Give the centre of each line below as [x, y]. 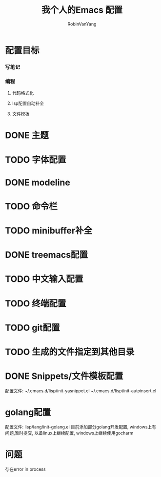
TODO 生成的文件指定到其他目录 [70, 352]
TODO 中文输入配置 [44, 279]
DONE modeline [38, 182]
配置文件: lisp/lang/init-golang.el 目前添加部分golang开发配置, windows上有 [81, 427]
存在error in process [25, 469]
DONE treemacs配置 [47, 255]
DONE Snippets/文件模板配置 [64, 376]
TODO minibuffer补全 [49, 231]
